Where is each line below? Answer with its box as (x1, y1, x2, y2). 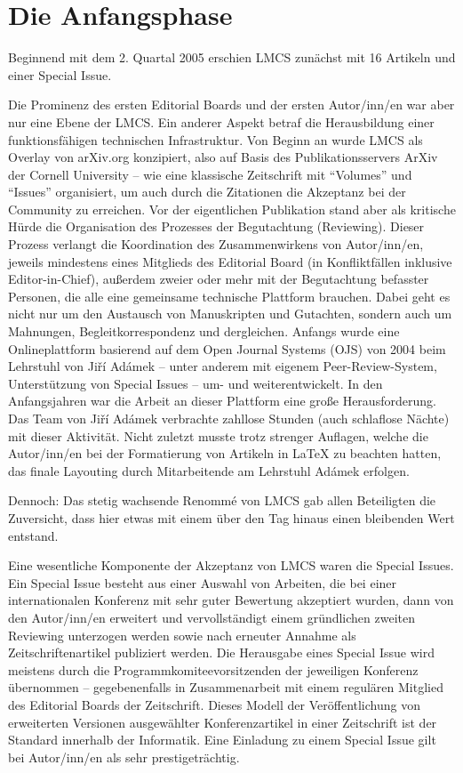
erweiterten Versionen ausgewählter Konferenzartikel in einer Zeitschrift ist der (8, 713, 437, 731)
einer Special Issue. (8, 65, 112, 84)
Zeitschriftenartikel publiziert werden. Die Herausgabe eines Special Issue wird (8, 643, 435, 662)
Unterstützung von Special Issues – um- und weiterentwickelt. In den (8, 374, 383, 392)
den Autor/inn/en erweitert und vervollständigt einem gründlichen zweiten (8, 608, 416, 626)
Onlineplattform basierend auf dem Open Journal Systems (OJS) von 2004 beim (8, 339, 446, 358)
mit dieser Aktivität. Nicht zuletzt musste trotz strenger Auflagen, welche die (8, 426, 428, 445)
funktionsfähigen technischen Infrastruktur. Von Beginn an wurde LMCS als (8, 130, 423, 149)
